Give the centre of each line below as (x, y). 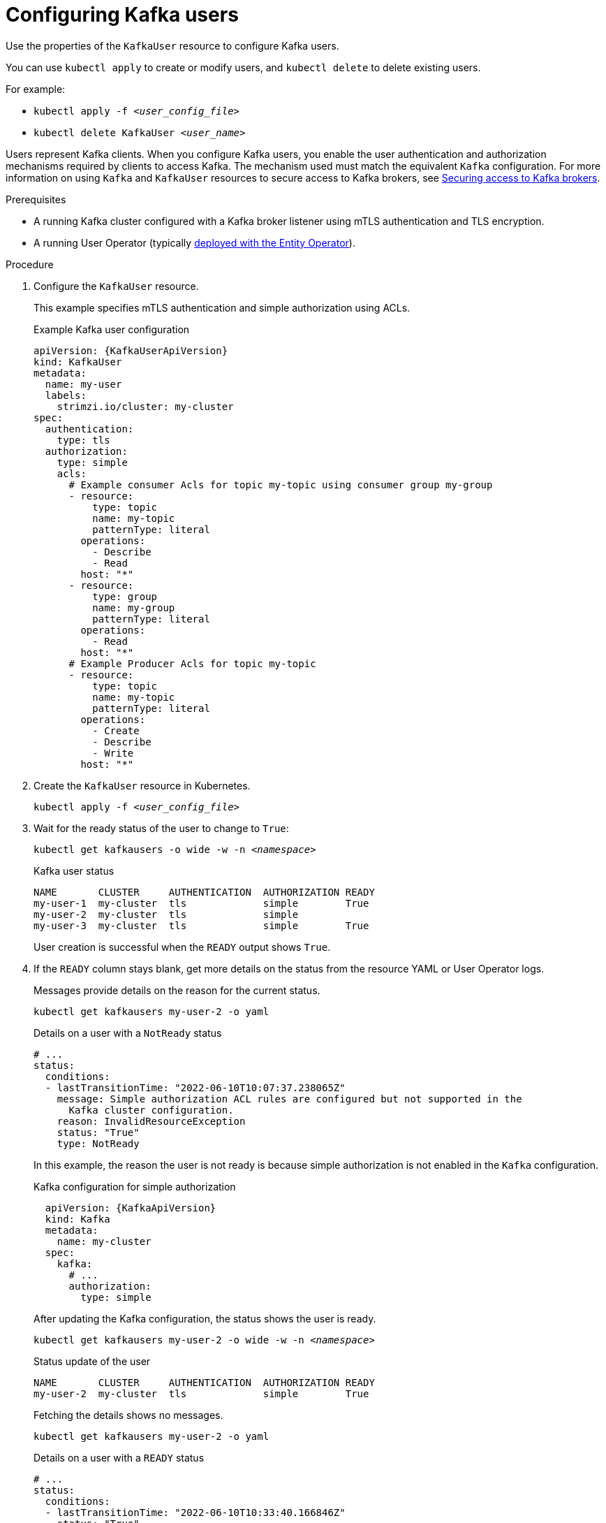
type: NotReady (98, 1143)
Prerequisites (36, 199)
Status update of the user (92, 1361)
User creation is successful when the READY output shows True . (182, 947)
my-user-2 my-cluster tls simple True (201, 1393)
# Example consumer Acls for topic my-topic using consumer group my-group (281, 484)
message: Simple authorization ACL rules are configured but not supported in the (289, 1099)
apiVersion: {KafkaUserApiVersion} (131, 350)
